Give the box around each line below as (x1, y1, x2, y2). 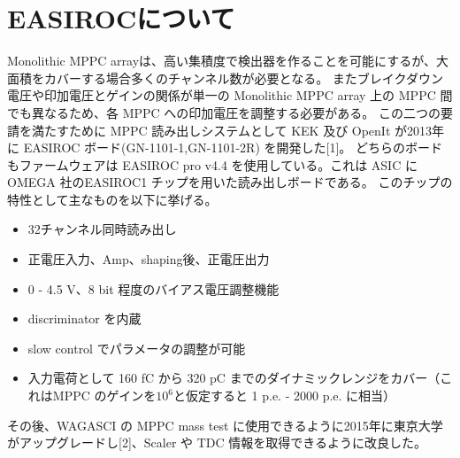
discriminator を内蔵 (27, 309, 142, 328)
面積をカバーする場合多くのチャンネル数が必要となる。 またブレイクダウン (7, 68, 443, 87)
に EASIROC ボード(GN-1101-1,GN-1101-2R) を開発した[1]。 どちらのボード (7, 138, 442, 157)
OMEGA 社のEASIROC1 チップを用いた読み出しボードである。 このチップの (7, 173, 453, 191)
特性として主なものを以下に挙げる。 (7, 190, 218, 208)
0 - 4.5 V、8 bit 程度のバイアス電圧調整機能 (27, 279, 280, 298)
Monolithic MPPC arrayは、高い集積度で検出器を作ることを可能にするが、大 (7, 51, 448, 70)
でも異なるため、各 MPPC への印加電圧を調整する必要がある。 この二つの (7, 103, 441, 121)
